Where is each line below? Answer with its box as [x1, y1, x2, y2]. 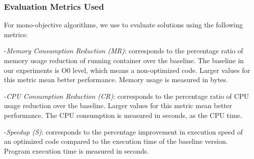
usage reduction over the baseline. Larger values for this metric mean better [4, 100, 232, 111]
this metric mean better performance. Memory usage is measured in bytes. [4, 74, 228, 85]
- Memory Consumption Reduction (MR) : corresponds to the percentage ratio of [4, 45, 243, 56]
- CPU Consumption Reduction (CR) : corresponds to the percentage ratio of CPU [4, 91, 249, 101]
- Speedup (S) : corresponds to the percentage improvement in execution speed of [4, 126, 243, 136]
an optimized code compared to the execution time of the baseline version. [4, 136, 228, 146]
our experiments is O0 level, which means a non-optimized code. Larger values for [4, 65, 251, 75]
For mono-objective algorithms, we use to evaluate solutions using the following [4, 20, 243, 30]
